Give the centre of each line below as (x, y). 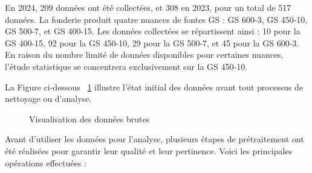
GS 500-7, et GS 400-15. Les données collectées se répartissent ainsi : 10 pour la (153, 31)
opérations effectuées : (46, 162)
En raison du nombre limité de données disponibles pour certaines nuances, (144, 55)
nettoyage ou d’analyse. (48, 99)
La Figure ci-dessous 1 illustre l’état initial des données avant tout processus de (154, 86)
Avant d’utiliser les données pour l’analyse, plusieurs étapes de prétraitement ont (154, 139)
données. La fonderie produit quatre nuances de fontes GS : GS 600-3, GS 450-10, (156, 19)
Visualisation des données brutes (89, 118)
